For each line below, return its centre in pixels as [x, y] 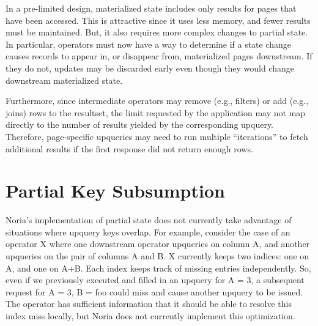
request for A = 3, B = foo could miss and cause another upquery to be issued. [154, 291]
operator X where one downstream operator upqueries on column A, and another [158, 244]
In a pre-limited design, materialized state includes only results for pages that [151, 8]
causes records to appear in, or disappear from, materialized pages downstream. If [159, 56]
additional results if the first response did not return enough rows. [129, 148]
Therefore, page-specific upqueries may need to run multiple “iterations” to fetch [157, 136]
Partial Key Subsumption [115, 191]
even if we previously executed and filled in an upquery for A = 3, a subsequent [155, 280]
